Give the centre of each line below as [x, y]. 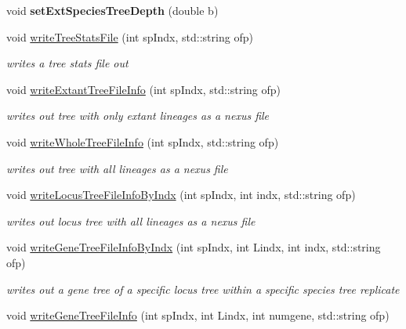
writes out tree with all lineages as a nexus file [117, 168]
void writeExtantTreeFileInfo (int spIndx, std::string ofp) [144, 89]
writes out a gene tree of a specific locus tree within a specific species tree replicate [203, 289]
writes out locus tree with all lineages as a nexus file [131, 221]
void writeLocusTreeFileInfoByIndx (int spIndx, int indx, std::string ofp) [181, 195]
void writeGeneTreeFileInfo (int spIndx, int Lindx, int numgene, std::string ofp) [198, 315]
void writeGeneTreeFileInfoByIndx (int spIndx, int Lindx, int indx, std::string [194, 247]
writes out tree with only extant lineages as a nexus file [138, 116]
